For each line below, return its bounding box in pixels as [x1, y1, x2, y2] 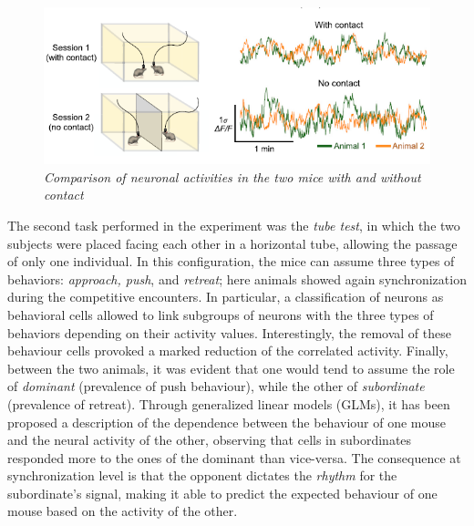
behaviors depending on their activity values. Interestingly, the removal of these [7, 323, 451, 342]
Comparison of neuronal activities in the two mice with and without [44, 167, 421, 186]
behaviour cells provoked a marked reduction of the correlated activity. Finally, [7, 341, 448, 360]
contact [44, 185, 84, 204]
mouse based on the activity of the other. [7, 501, 238, 521]
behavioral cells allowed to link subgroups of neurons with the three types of [7, 304, 434, 324]
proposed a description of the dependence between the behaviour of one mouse [7, 412, 447, 431]
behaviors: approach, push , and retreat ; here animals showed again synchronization [7, 269, 467, 288]
